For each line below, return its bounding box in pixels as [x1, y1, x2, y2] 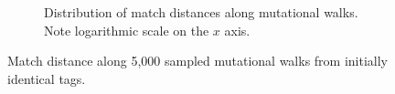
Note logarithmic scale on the [44, 20, 209, 39]
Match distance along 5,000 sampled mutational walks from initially [7, 51, 389, 70]
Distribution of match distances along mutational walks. [44, 3, 358, 21]
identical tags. [7, 68, 86, 88]
